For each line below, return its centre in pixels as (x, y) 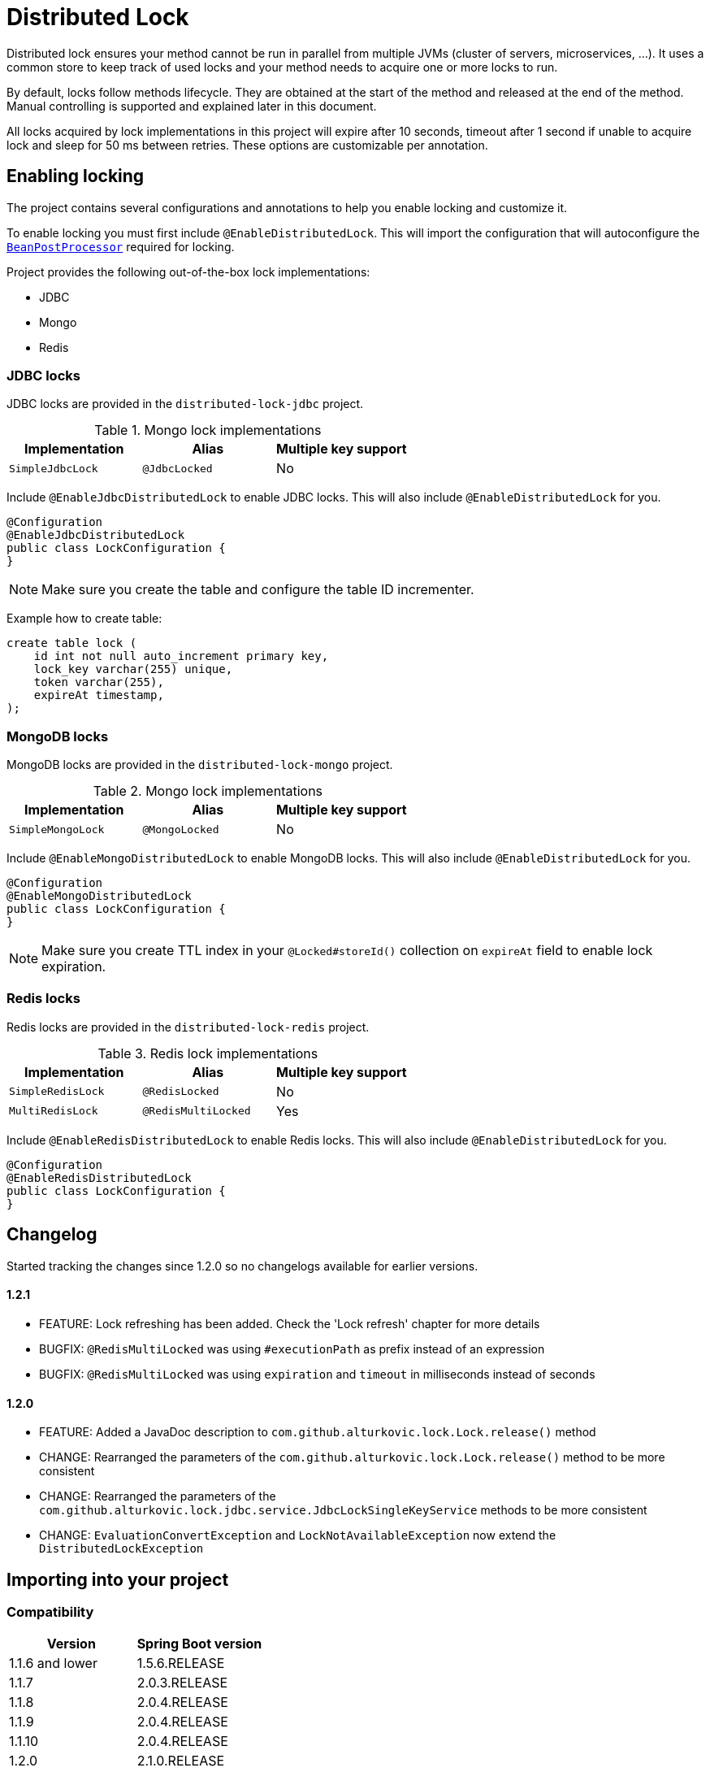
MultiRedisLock (54, 1111)
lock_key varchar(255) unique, (133, 669)
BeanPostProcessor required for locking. (121, 246)
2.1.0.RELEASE (181, 1761)
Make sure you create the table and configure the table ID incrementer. (258, 590)
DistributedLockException (121, 1549)
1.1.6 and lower (53, 1663)
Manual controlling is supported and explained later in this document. (192, 106)
